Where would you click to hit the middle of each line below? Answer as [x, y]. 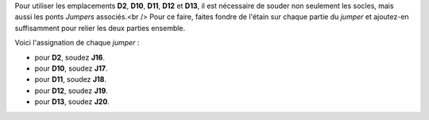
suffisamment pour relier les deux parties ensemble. [100, 28]
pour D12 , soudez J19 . [71, 91]
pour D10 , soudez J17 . [71, 68]
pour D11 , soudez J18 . [71, 79]
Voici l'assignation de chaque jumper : [77, 43]
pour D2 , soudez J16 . [70, 57]
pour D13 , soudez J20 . [72, 102]
